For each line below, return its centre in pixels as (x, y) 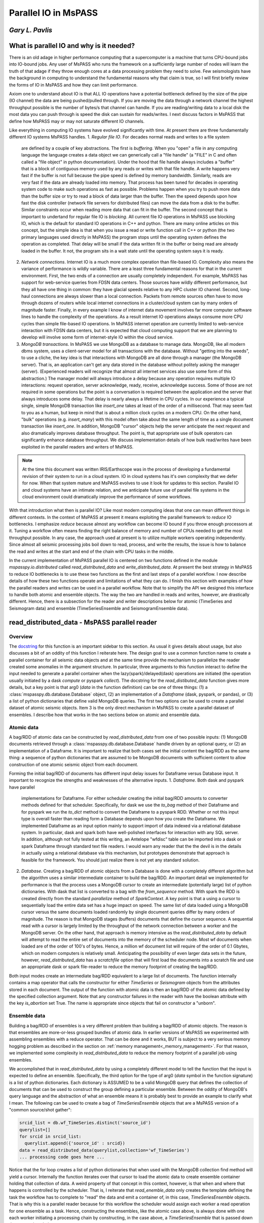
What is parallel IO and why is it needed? (72, 46)
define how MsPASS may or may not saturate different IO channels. (77, 121)
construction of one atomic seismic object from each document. (74, 764)
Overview (21, 636)
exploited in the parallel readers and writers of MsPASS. (77, 447)
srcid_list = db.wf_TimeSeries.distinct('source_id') (85, 1123)
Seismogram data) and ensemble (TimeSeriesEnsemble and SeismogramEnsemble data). (99, 608)
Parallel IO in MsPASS (53, 13)
